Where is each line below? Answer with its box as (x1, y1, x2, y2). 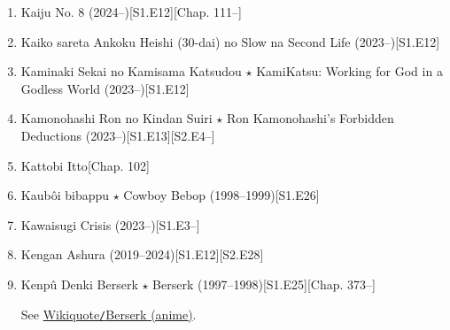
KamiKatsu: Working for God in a (256, 62, 443, 81)
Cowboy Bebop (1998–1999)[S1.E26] (123, 186, 320, 204)
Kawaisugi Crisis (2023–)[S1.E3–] (20, 215, 200, 234)
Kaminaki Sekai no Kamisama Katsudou (20, 62, 242, 81)
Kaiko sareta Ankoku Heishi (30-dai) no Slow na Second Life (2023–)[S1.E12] (20, 32, 440, 50)
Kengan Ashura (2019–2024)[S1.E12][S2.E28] (20, 245, 264, 264)
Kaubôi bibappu (20, 186, 110, 204)
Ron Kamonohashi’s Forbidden (226, 109, 394, 127)
